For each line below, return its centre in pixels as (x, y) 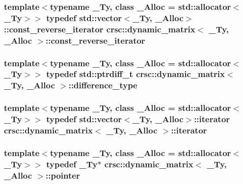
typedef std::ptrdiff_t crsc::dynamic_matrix (136, 74)
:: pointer (63, 175)
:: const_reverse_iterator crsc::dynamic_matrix (100, 29)
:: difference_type (103, 85)
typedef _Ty (72, 164)
